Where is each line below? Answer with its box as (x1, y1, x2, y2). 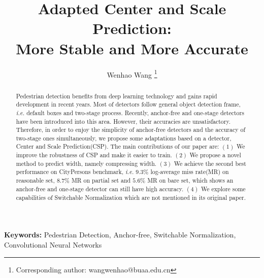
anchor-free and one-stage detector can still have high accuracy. (16, 184, 184, 193)
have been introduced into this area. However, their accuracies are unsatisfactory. (16, 117, 231, 125)
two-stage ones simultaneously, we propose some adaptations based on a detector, (16, 133, 232, 142)
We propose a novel (189, 151, 241, 159)
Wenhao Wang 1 (107, 67, 157, 80)
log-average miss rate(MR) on (150, 167, 229, 176)
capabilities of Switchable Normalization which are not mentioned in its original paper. (16, 193, 246, 201)
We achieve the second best (174, 159, 246, 167)
